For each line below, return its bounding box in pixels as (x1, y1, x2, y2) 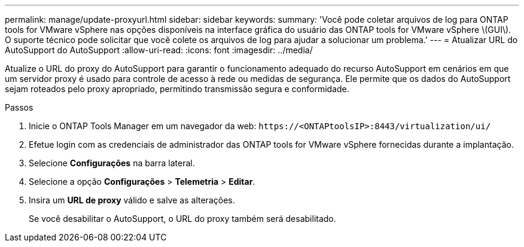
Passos (5, 102, 33, 112)
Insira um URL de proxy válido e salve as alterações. (29, 195, 235, 205)
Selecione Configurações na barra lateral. (29, 158, 195, 168)
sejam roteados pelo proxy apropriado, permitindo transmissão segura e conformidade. (5, 84, 349, 94)
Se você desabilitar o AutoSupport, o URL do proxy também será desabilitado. (29, 214, 336, 224)
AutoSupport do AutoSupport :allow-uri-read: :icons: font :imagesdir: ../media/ (5, 45, 313, 55)
